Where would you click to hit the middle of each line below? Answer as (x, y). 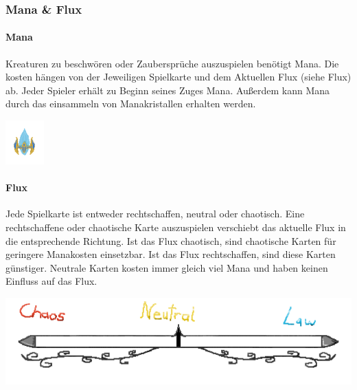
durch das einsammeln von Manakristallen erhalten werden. (131, 104)
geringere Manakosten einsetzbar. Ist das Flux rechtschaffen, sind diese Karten (171, 254)
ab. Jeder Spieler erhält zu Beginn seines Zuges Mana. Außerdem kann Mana (168, 90)
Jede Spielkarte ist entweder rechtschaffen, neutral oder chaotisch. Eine (155, 214)
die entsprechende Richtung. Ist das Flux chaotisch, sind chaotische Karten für (171, 240)
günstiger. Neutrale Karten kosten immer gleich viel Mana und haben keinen (167, 267)
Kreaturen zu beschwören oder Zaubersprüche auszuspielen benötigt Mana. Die (172, 63)
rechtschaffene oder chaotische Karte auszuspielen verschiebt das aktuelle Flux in (176, 227)
